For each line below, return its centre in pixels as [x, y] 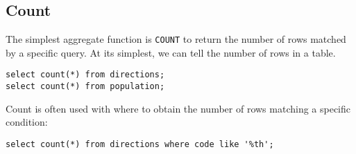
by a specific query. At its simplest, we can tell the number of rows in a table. [171, 52]
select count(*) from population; [85, 87]
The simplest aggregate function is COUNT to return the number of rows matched [176, 39]
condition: [27, 122]
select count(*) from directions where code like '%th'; [140, 144]
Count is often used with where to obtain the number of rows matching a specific [178, 108]
